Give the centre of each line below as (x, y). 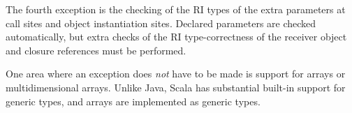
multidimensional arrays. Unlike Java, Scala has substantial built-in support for (176, 87)
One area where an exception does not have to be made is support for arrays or (176, 74)
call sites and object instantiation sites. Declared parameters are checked (161, 23)
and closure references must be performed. (96, 50)
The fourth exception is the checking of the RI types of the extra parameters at (176, 9)
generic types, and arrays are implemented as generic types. (133, 101)
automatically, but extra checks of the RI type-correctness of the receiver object (176, 37)
